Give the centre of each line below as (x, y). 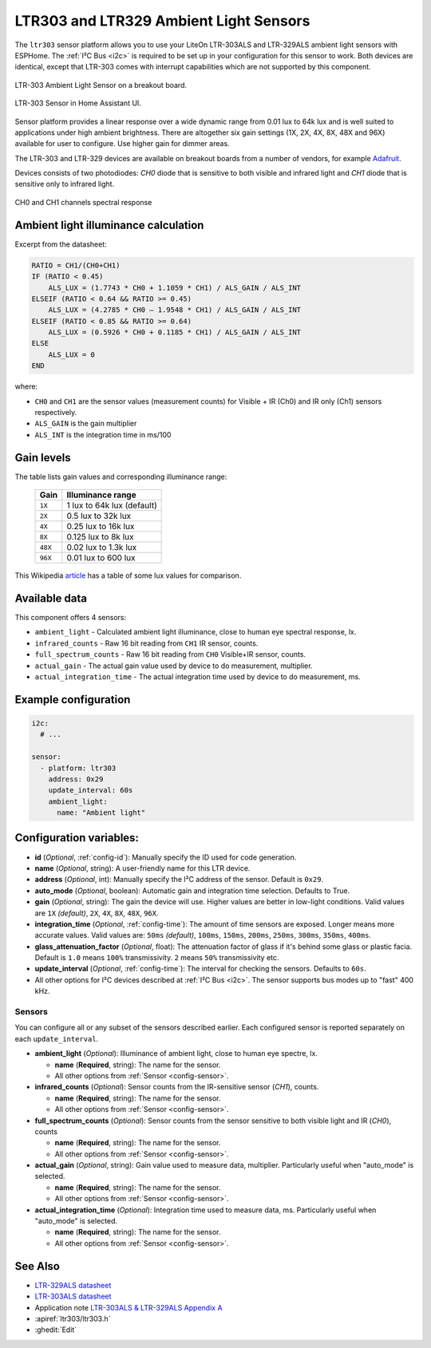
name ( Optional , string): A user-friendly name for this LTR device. (142, 868)
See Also (37, 1266)
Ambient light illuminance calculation (109, 225)
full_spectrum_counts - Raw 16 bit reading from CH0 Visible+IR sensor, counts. (170, 654)
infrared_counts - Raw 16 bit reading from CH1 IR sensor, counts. (146, 643)
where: (26, 386)
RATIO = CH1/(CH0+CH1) (76, 265)
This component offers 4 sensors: (71, 617)
